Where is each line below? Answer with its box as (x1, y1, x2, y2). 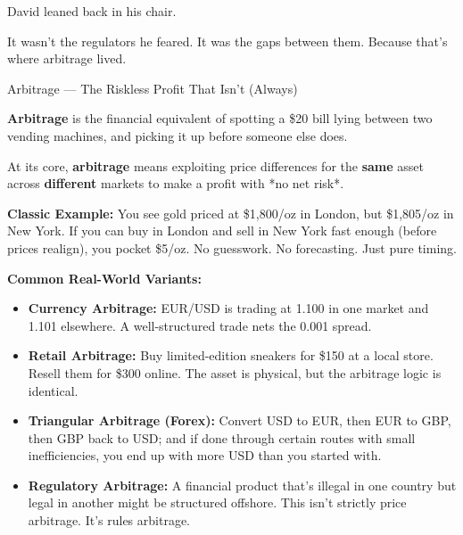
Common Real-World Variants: (7, 268, 202, 287)
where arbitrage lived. (7, 49, 127, 68)
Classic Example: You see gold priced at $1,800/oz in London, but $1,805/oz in (7, 203, 454, 222)
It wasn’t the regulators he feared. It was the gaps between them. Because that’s (7, 31, 448, 50)
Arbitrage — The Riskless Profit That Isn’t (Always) (7, 78, 298, 97)
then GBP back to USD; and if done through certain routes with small (28, 428, 416, 447)
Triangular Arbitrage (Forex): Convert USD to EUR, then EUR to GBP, (28, 411, 451, 430)
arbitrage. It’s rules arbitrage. (28, 511, 190, 530)
